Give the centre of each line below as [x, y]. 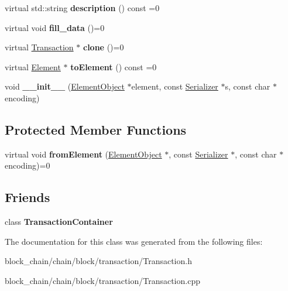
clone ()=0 [103, 47]
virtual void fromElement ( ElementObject [83, 154]
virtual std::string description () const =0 [82, 8]
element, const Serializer [175, 86]
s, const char [248, 86]
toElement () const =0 [114, 66]
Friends [28, 197]
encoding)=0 [28, 165]
